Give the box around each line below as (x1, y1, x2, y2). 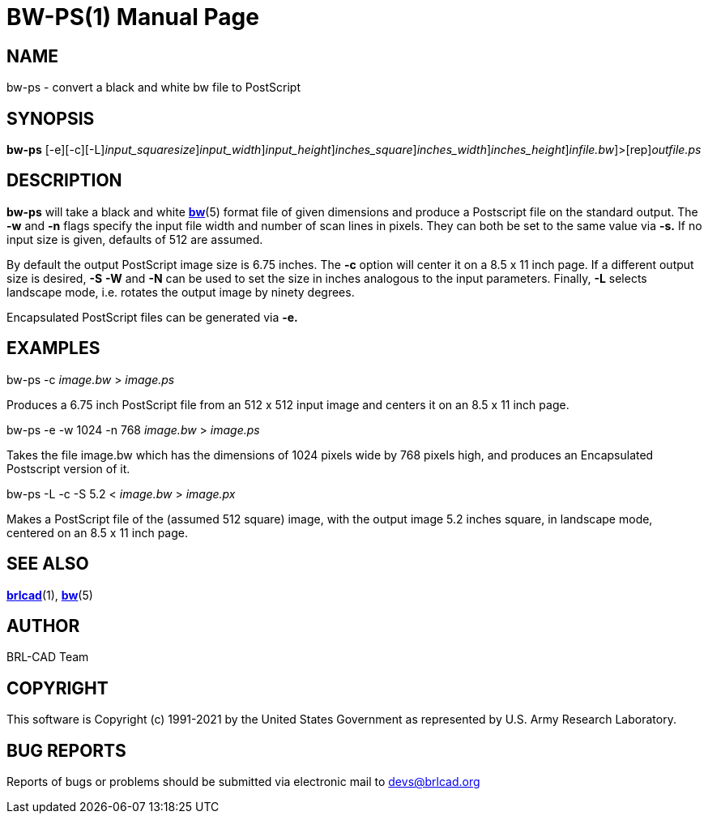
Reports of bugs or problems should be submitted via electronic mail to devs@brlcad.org (6, 775, 480, 789)
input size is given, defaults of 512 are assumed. (6, 232, 263, 246)
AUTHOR (6, 615, 80, 636)
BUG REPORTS (6, 740, 126, 761)
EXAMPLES (6, 338, 100, 359)
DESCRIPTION (6, 170, 122, 191)
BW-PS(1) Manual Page (6, 3, 259, 31)
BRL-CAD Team (6, 650, 89, 664)
